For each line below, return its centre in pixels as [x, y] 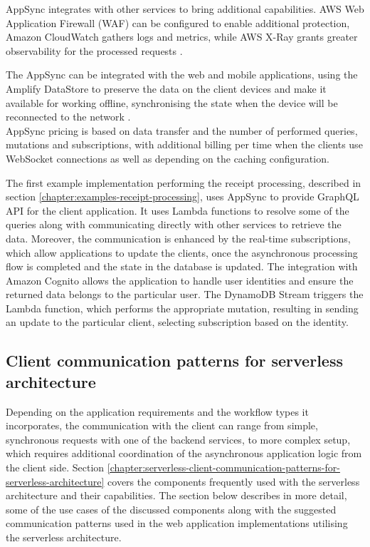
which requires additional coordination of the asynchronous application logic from [184, 453]
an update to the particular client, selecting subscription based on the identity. [177, 322]
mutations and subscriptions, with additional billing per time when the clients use [184, 144]
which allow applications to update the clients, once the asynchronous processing [182, 252]
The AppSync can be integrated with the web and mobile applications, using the [182, 75]
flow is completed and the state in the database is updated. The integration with [182, 266]
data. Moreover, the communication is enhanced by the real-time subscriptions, [178, 238]
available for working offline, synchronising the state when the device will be [172, 102]
